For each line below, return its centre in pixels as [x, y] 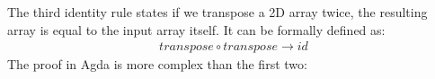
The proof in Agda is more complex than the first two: [157, 64]
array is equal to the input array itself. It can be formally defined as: [196, 29]
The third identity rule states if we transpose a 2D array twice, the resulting [217, 12]
